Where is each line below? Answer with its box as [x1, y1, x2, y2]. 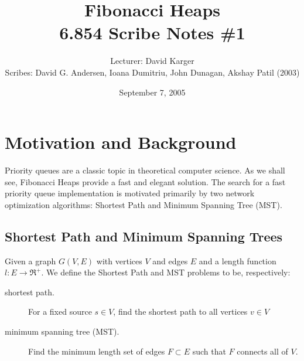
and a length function [199, 254, 276, 267]
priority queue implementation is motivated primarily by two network [5, 187, 255, 199]
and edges [152, 254, 188, 267]
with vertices [96, 254, 142, 267]
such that [192, 345, 226, 357]
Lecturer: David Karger [110, 55, 194, 67]
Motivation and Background [5, 130, 237, 154]
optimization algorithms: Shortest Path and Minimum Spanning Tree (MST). [5, 198, 282, 210]
